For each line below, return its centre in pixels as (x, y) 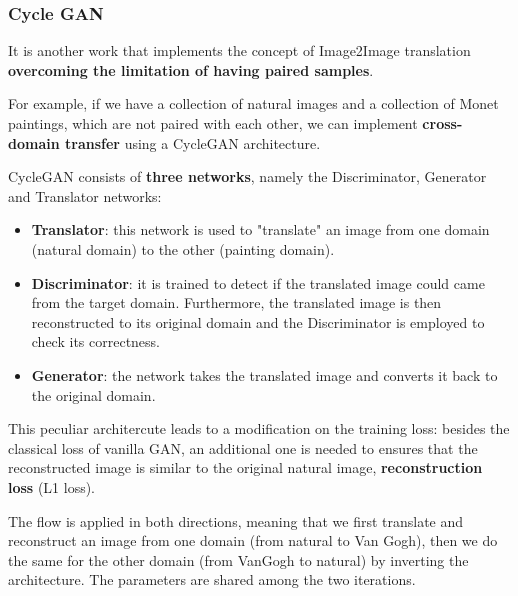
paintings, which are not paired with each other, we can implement (213, 123)
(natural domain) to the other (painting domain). (183, 248)
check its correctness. (96, 341)
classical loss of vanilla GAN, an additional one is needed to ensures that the (243, 447)
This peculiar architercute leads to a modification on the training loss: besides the (259, 428)
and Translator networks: (85, 195)
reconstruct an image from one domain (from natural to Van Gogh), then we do (253, 540)
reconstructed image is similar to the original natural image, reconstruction (245, 467)
